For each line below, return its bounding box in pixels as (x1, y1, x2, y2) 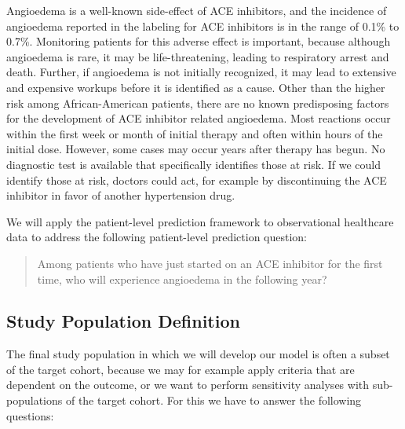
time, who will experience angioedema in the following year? (37, 270, 327, 287)
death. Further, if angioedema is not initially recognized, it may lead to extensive (6, 64, 396, 80)
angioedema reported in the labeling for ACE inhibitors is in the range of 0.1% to (6, 17, 400, 34)
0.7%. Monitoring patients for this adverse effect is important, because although (6, 33, 391, 49)
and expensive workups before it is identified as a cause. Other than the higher (6, 79, 385, 95)
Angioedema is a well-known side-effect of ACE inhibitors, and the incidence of (6, 2, 387, 18)
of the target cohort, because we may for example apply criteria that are (6, 361, 355, 377)
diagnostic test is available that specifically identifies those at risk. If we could (6, 156, 381, 172)
